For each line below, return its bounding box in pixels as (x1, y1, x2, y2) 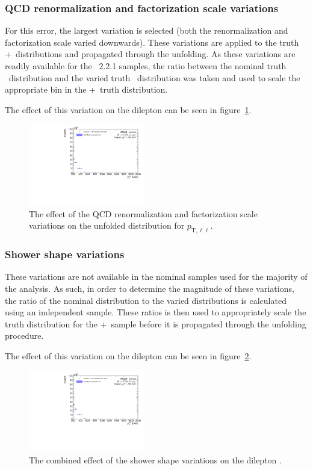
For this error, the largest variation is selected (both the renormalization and (5, 24, 288, 37)
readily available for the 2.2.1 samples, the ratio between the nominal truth (5, 60, 287, 72)
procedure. (5, 329, 44, 342)
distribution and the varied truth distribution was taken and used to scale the (8, 71, 300, 84)
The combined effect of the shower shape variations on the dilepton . (29, 454, 282, 466)
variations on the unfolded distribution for (29, 219, 185, 232)
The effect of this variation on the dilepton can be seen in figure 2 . (5, 349, 252, 362)
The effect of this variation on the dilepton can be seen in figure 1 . (5, 103, 252, 116)
